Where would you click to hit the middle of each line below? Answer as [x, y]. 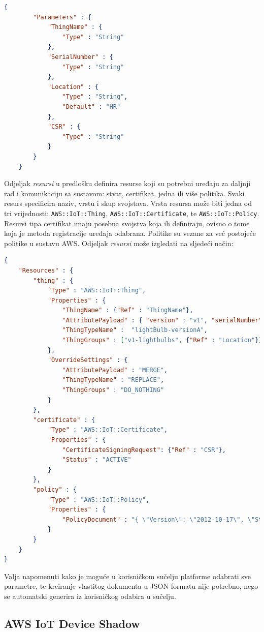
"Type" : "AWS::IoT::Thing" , [97, 291]
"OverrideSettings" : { [88, 360]
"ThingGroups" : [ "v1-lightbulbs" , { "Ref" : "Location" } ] [162, 340]
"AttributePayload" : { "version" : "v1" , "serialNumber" [162, 320]
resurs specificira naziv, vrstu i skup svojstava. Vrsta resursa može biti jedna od [128, 203]
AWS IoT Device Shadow [72, 623]
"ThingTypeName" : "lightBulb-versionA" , [135, 330]
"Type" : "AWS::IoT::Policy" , [98, 500]
